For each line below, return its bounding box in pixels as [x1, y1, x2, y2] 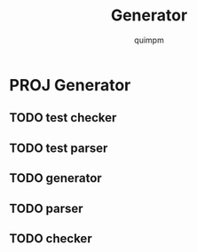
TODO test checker [9, 110, 117, 125]
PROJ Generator [9, 75, 131, 95]
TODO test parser [9, 140, 108, 155]
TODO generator [9, 170, 102, 186]
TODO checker [9, 231, 92, 246]
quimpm [134, 35, 164, 45]
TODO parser [9, 201, 83, 216]
